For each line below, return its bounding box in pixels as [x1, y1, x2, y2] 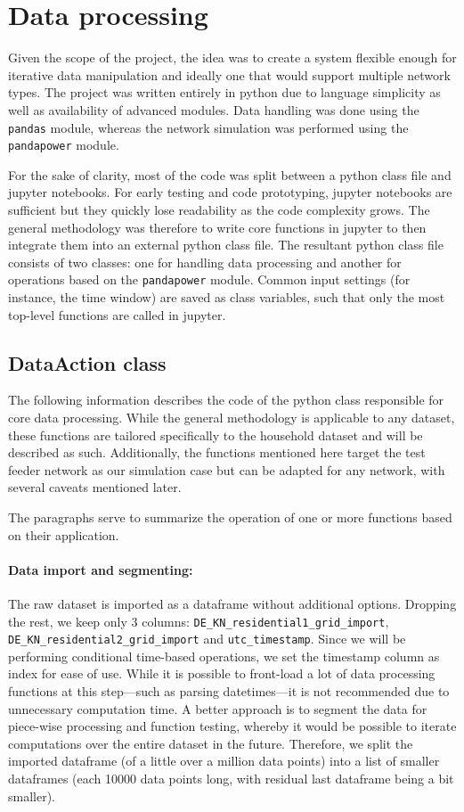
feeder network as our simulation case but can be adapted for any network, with [8, 460, 445, 479]
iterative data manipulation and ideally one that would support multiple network [8, 65, 451, 84]
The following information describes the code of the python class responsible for [8, 390, 444, 409]
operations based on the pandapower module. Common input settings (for [8, 270, 411, 289]
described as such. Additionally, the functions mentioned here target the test [8, 443, 426, 462]
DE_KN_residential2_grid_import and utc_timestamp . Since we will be [8, 629, 406, 648]
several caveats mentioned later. [8, 478, 182, 496]
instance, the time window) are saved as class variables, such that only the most [8, 288, 445, 307]
